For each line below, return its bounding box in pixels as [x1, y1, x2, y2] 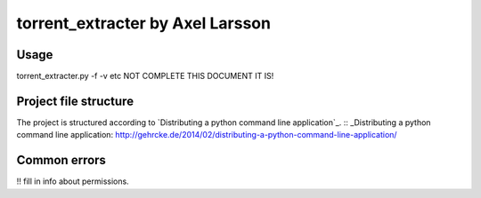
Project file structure [16, 93, 134, 108]
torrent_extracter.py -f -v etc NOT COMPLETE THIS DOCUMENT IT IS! [16, 71, 274, 82]
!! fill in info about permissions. [16, 176, 129, 186]
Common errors [16, 153, 107, 168]
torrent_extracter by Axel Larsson [16, 13, 272, 33]
